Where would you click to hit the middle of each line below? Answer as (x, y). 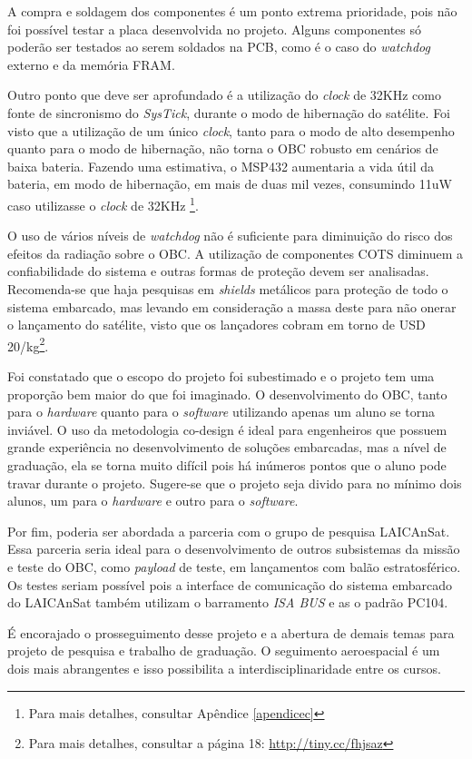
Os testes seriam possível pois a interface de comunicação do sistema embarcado (230, 584)
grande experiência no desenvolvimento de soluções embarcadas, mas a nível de (227, 447)
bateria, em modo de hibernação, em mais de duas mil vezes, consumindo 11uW (230, 184)
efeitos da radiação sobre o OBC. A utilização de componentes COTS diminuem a (236, 253)
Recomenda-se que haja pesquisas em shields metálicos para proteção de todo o (228, 288)
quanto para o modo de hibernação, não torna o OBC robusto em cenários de (223, 148)
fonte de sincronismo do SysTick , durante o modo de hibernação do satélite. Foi (229, 112)
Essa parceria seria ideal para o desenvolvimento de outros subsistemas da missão (234, 549)
